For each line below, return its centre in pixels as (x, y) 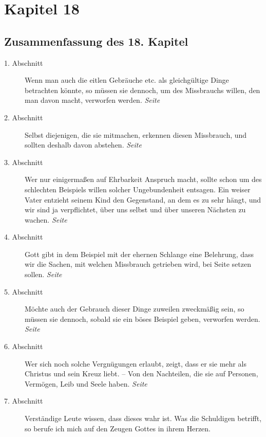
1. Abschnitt (24, 62)
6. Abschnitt (24, 346)
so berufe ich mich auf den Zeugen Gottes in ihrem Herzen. (118, 428)
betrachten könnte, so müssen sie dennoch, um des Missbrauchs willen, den (142, 90)
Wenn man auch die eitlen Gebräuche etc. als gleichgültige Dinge (127, 80)
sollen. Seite (43, 274)
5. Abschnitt (24, 291)
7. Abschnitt (24, 401)
